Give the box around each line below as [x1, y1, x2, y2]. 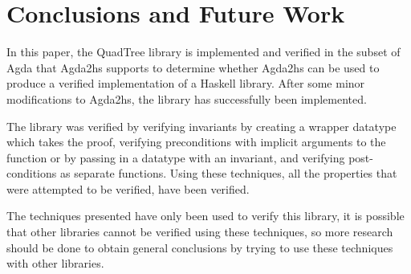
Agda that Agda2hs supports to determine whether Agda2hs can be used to [6, 59, 380, 76]
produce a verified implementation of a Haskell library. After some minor [6, 75, 365, 92]
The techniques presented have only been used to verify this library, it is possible [6, 207, 405, 224]
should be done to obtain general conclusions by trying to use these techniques [6, 239, 393, 256]
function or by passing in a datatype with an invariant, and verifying [6, 149, 345, 166]
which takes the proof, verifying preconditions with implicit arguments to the [6, 133, 386, 150]
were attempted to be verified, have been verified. [6, 180, 250, 197]
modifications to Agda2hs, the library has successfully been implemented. [6, 90, 367, 107]
